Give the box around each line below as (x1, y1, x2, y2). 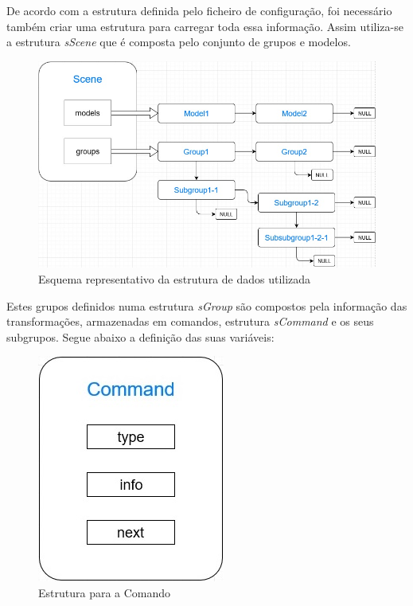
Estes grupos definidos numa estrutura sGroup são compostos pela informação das (6, 297, 407, 314)
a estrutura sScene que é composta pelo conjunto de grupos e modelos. (6, 33, 351, 50)
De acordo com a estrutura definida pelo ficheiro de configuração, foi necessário (6, 2, 392, 18)
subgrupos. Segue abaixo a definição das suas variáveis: (6, 328, 275, 345)
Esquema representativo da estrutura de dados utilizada (38, 271, 311, 287)
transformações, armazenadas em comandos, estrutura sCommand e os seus (6, 313, 374, 330)
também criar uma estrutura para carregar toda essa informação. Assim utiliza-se (6, 18, 403, 34)
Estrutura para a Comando (38, 584, 171, 600)
